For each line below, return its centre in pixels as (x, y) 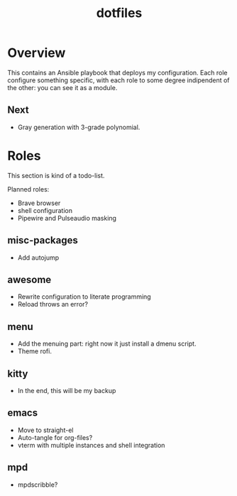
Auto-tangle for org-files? (55, 437)
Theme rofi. (34, 351)
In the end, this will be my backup (67, 390)
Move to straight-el (45, 430)
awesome (29, 279)
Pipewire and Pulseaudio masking (67, 218)
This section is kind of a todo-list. (56, 175)
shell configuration (45, 210)
